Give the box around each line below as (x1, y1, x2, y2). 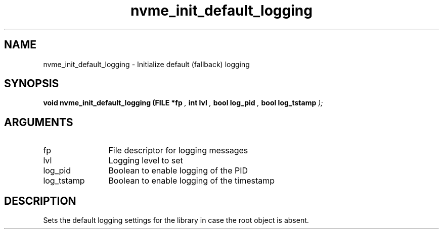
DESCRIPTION (4, 194, 76, 207)
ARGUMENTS (4, 115, 73, 129)
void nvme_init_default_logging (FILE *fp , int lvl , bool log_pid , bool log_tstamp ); (43, 98, 323, 107)
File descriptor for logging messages (108, 145, 248, 156)
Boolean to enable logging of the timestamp (108, 176, 275, 186)
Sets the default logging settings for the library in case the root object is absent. (43, 216, 309, 225)
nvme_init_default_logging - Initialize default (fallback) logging (43, 60, 250, 69)
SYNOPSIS (4, 77, 59, 90)
